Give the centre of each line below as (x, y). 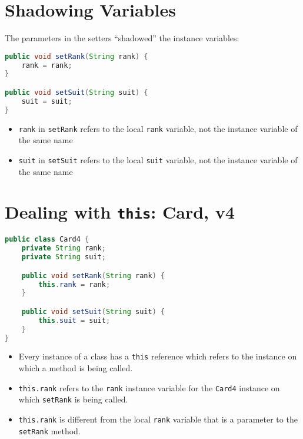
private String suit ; (64, 257)
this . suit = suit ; (74, 320)
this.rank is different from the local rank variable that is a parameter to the (158, 419)
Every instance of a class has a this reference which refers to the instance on (158, 356)
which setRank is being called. (73, 399)
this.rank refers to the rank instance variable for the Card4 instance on (149, 387)
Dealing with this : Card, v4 (120, 212)
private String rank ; (64, 248)
